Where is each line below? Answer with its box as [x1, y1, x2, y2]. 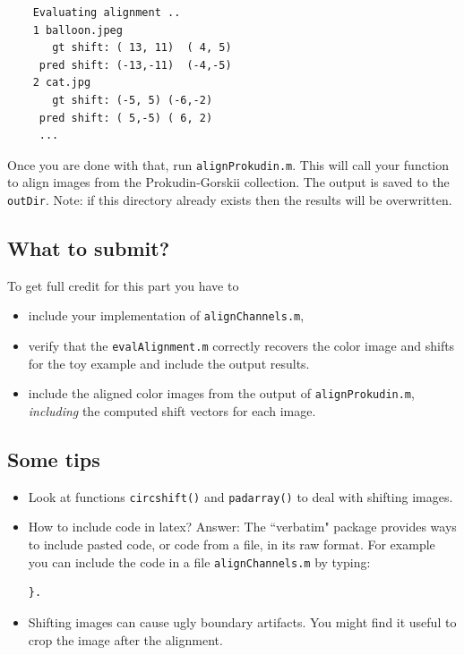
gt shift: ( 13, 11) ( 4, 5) [52, 41, 232, 55]
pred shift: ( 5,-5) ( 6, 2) [39, 111, 213, 124]
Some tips [7, 446, 100, 472]
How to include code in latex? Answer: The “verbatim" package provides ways [28, 517, 457, 536]
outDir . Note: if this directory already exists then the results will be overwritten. [7, 191, 452, 208]
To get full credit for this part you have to [7, 276, 239, 294]
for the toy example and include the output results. [28, 353, 310, 372]
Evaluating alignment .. [32, 6, 181, 19]
